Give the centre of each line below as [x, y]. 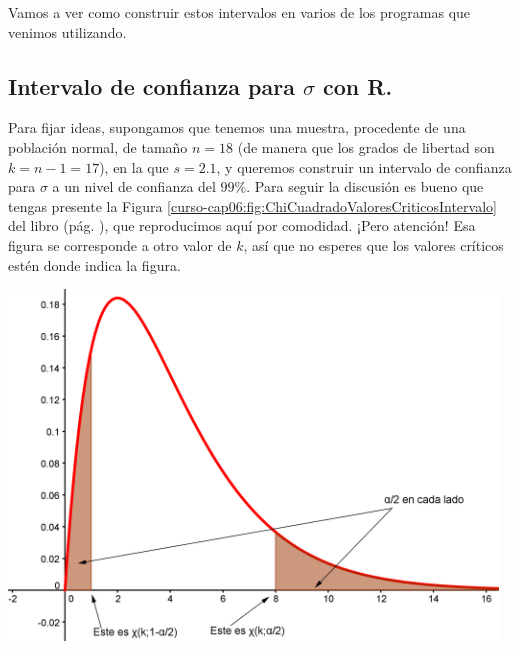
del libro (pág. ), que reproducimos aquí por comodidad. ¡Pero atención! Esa [242, 225]
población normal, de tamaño [98, 146]
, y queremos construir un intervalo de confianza [364, 166]
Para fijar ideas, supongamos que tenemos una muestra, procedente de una [237, 127]
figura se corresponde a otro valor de [120, 244]
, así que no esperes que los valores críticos [373, 244]
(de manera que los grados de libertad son [366, 146]
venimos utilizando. [67, 31]
